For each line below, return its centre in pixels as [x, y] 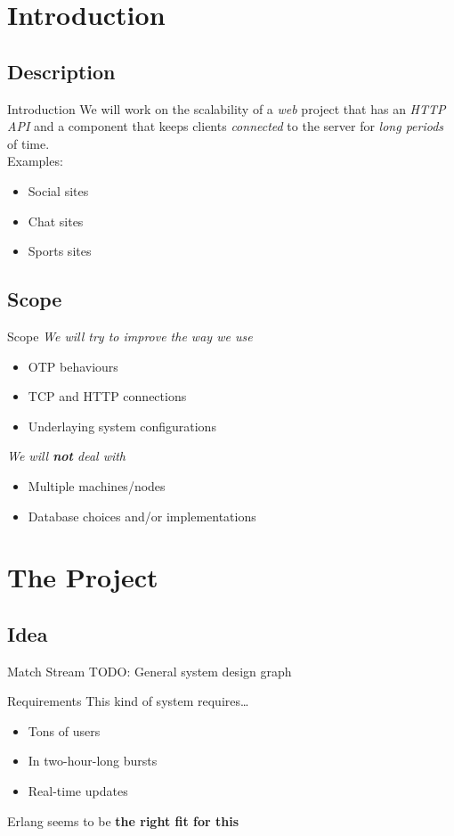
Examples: [35, 161]
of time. [28, 143]
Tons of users [64, 730]
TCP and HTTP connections [107, 396]
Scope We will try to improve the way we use [130, 336]
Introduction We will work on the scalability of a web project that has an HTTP [227, 108]
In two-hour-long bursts [93, 761]
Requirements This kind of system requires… [128, 701]
